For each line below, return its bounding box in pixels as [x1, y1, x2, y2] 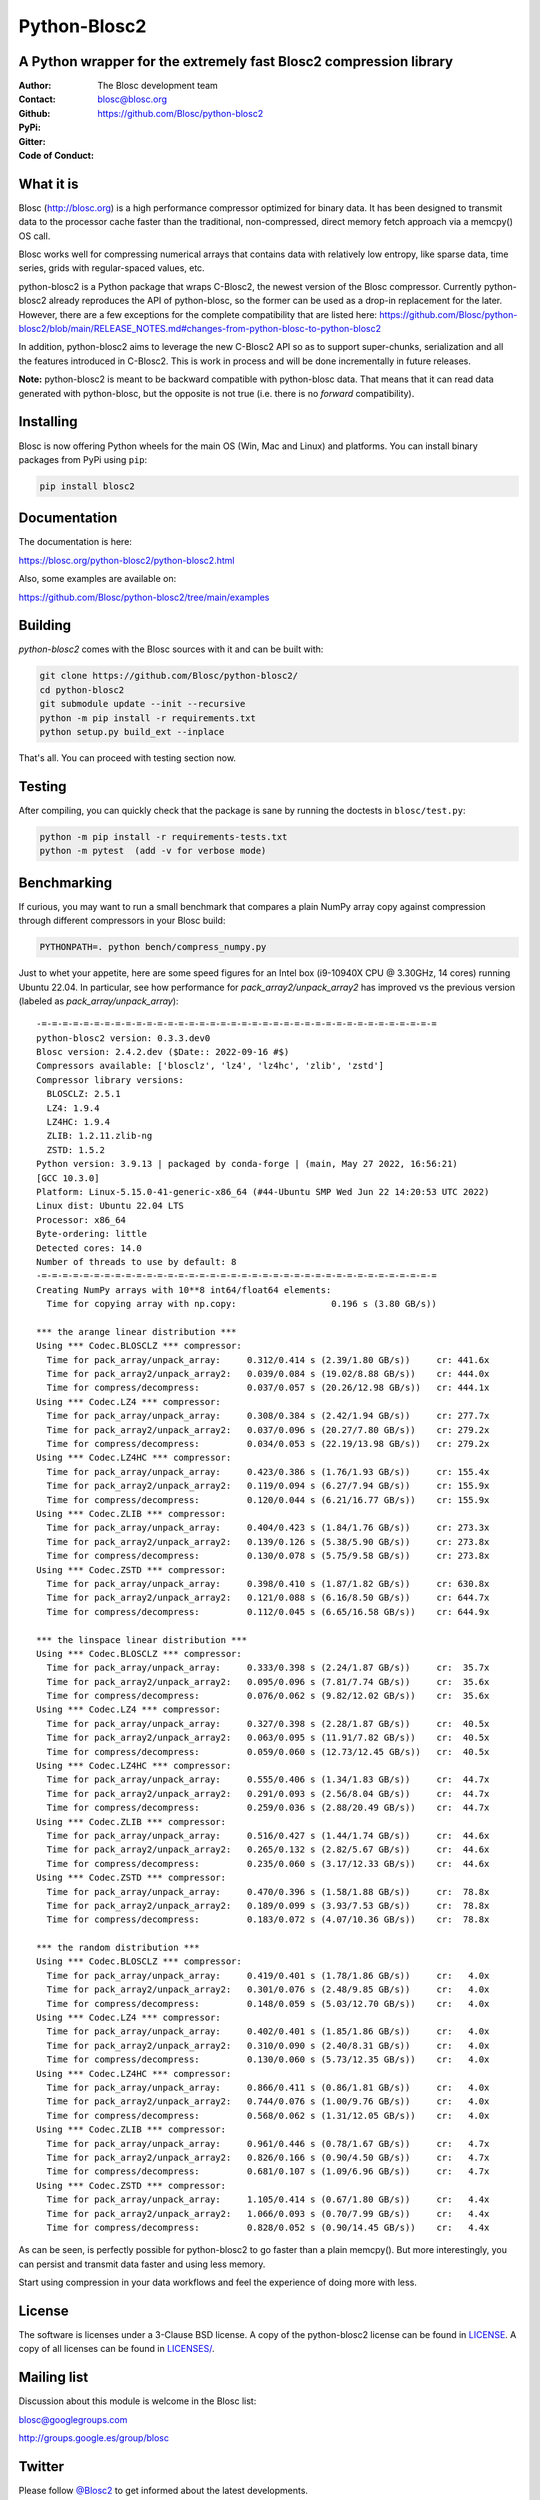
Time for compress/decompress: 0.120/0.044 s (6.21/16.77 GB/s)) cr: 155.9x [46, 1494, 490, 1505]
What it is [18, 175, 79, 192]
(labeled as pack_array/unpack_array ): [18, 995, 179, 1007]
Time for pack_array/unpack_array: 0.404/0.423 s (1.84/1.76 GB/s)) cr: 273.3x [46, 1522, 490, 1534]
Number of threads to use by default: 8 [36, 1256, 237, 1267]
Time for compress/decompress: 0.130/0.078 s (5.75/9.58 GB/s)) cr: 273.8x [46, 1550, 490, 1562]
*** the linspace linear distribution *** [36, 1634, 248, 1645]
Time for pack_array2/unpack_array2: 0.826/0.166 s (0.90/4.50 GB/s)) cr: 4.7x [46, 2151, 490, 2163]
